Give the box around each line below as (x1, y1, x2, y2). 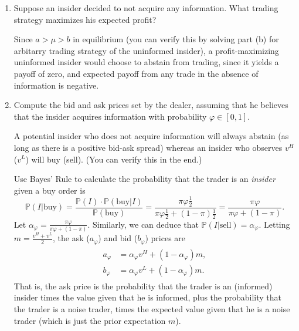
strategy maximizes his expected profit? (13, 13, 157, 25)
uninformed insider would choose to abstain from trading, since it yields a (13, 56, 279, 68)
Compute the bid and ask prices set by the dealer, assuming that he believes (13, 99, 288, 111)
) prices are (145, 232, 186, 244)
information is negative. (13, 79, 99, 91)
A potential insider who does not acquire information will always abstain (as (13, 130, 289, 142)
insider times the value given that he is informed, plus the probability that (13, 291, 282, 303)
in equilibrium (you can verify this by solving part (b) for (73, 33, 279, 45)
